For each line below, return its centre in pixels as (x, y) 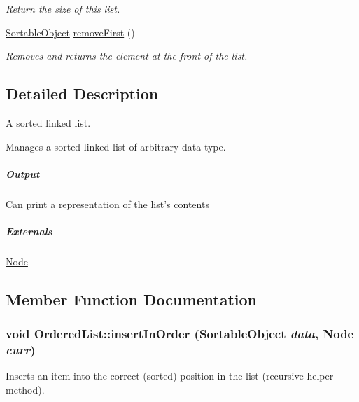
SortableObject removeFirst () (70, 32)
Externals (29, 231)
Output (23, 173)
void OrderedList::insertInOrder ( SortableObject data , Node (180, 334)
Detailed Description (82, 93)
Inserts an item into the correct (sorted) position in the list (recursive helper (170, 376)
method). (25, 389)
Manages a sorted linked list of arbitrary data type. (116, 146)
